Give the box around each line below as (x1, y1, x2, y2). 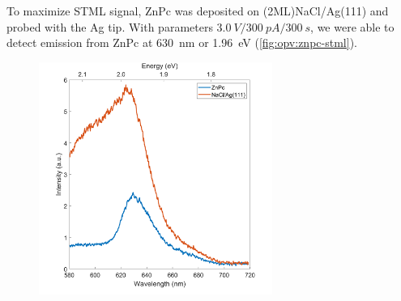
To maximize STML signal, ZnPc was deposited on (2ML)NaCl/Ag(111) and (6, 2, 389, 19)
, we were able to (310, 18, 395, 35)
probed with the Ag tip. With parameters (6, 18, 213, 35)
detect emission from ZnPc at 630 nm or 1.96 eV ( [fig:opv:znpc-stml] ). (6, 34, 357, 51)
